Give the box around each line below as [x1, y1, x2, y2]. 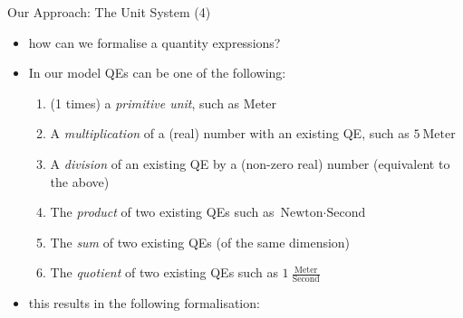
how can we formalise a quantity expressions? [28, 33, 281, 51]
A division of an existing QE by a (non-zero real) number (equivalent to [50, 154, 450, 173]
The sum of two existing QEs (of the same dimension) [50, 232, 351, 251]
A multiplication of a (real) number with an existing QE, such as [50, 124, 410, 143]
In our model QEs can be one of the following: [28, 63, 286, 82]
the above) [50, 172, 110, 191]
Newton [280, 207, 323, 220]
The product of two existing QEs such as [50, 202, 275, 221]
